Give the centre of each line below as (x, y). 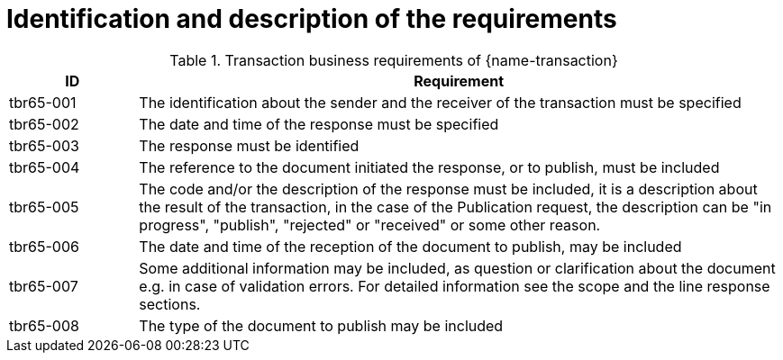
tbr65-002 (44, 124)
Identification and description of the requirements (312, 19)
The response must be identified (249, 145)
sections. (170, 304)
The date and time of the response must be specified (319, 124)
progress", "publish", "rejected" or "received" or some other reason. (370, 225)
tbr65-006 (44, 246)
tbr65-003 (44, 145)
